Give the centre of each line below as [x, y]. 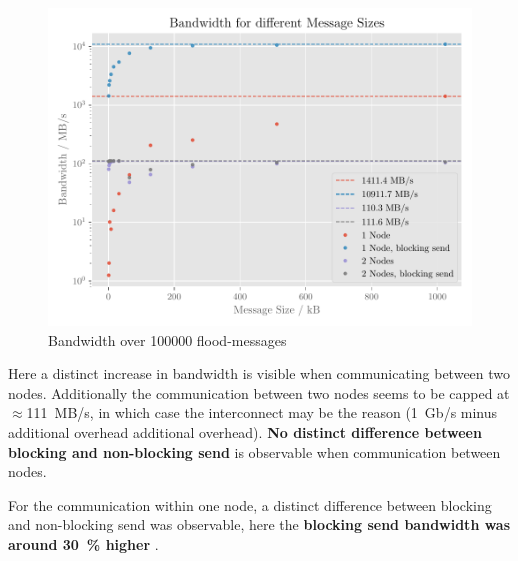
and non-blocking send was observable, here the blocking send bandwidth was [259, 524]
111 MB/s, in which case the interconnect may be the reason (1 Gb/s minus [262, 412]
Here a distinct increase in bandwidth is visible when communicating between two [259, 373]
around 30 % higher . [83, 543]
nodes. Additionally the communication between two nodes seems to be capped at [259, 392]
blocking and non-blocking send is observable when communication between [254, 451]
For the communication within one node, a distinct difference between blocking [250, 504]
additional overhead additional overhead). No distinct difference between [245, 431]
